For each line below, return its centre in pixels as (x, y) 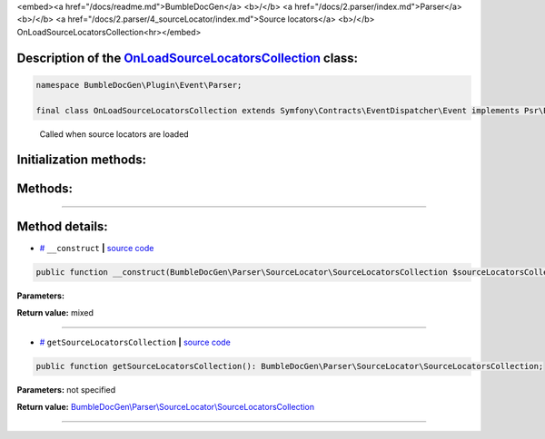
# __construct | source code (97, 249)
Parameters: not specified (66, 390)
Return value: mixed (55, 312)
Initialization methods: (82, 160)
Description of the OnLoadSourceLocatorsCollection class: (188, 58)
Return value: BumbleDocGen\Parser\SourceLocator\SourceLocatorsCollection (166, 406)
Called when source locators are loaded (114, 134)
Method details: (62, 227)
